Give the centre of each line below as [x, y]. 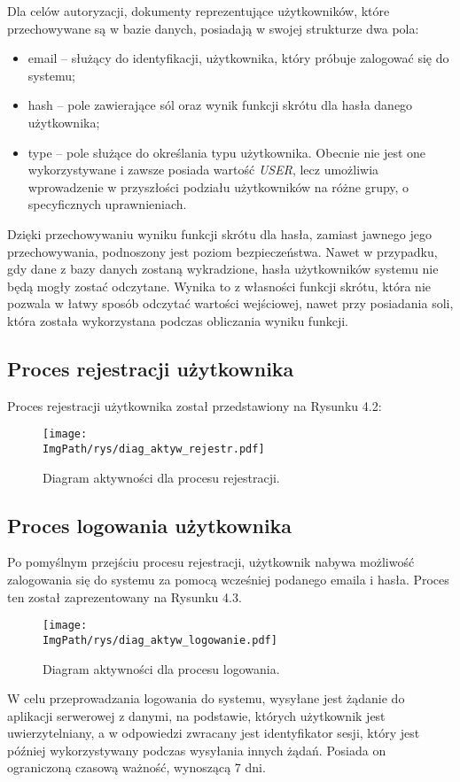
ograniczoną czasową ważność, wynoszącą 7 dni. [136, 767]
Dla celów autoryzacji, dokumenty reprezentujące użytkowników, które [199, 11]
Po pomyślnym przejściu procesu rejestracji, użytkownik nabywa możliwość [211, 562]
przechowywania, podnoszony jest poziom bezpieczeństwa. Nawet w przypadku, [222, 251]
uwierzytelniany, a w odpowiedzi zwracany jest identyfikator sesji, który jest [214, 733]
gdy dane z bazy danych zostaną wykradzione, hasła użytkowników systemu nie [223, 269]
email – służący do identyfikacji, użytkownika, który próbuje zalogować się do [238, 58]
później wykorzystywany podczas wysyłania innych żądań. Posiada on [197, 750]
